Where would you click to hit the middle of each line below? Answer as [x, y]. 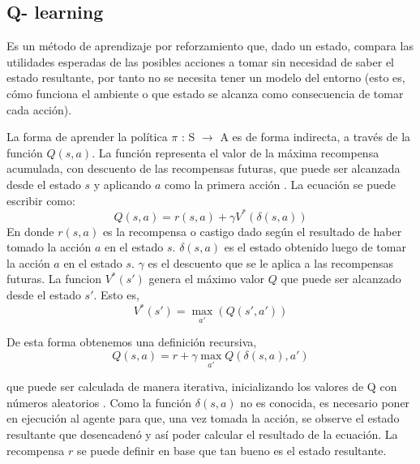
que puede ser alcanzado [341, 279]
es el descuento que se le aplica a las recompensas [271, 262]
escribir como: [41, 200]
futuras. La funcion [54, 279]
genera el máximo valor [207, 279]
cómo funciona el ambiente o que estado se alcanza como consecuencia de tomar [205, 93]
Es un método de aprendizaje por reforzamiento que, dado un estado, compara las [210, 46]
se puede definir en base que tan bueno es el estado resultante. [231, 450]
